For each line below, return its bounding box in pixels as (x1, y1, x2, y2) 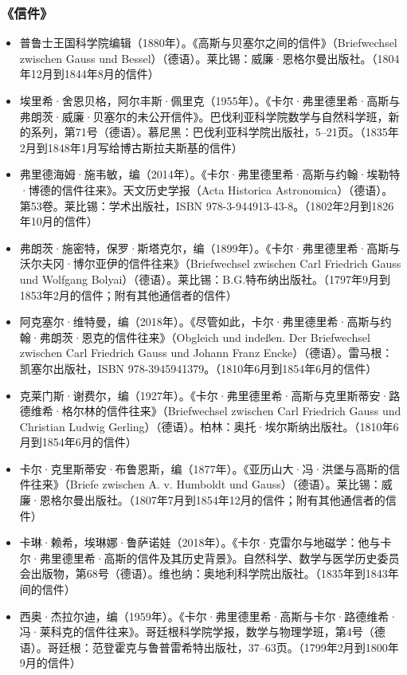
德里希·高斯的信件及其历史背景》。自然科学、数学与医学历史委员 (61, 549, 400, 566)
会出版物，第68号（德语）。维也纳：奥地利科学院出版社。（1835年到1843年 (19, 565, 399, 582)
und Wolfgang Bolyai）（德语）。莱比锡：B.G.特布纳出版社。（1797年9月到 (19, 270, 391, 287)
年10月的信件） (19, 213, 98, 230)
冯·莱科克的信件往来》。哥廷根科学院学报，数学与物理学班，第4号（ (19, 623, 374, 640)
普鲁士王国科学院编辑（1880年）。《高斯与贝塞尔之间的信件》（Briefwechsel (19, 34, 397, 51)
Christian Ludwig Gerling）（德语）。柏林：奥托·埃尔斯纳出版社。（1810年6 (19, 418, 399, 434)
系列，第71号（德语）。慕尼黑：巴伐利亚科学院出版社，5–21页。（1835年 (30, 124, 399, 140)
